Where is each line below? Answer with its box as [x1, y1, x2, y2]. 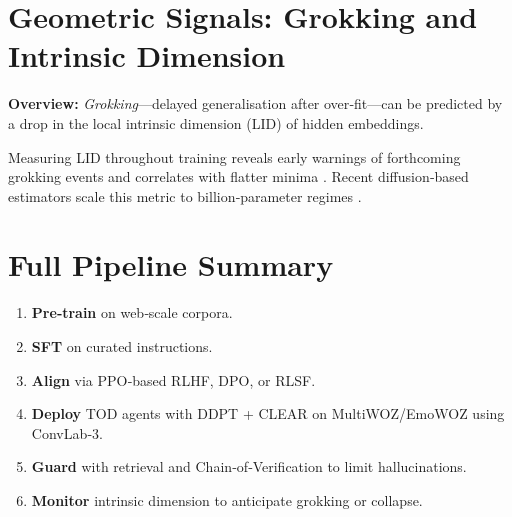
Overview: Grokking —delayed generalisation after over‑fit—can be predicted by [8, 93, 503, 114]
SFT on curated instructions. [31, 336, 213, 356]
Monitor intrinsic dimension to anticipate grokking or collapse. [31, 489, 423, 510]
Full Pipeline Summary [8, 244, 334, 285]
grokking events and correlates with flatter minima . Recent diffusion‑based [8, 166, 469, 187]
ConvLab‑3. [31, 422, 103, 443]
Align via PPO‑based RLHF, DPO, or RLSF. [31, 369, 316, 390]
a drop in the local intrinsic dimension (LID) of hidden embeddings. [8, 112, 424, 133]
